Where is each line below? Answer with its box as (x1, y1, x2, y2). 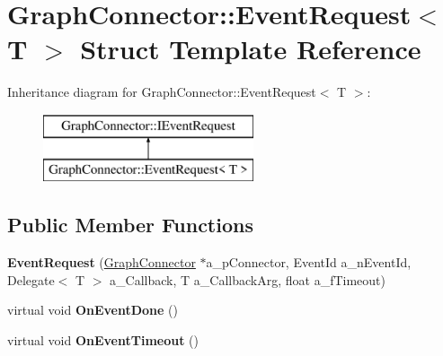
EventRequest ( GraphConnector (7, 253, 196, 272)
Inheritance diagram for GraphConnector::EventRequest (7, 82, 316, 101)
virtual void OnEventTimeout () (7, 331, 199, 350)
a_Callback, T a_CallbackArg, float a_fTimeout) (110, 270, 385, 289)
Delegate (7, 270, 55, 289)
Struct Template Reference (80, 30, 421, 67)
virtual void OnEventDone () (7, 300, 179, 319)
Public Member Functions (7, 211, 253, 239)
